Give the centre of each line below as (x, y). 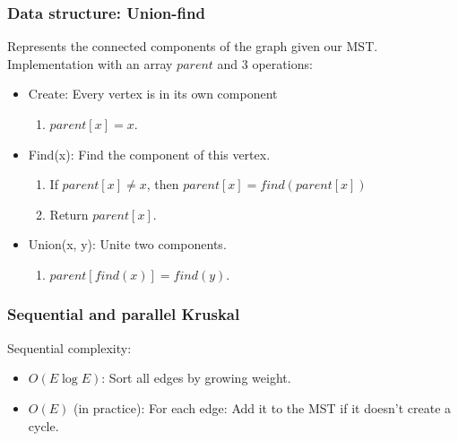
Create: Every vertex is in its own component (153, 94)
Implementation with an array (90, 63)
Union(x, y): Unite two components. (127, 244)
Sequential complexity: (69, 347)
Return (69, 214)
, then (163, 184)
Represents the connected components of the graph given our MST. (193, 46)
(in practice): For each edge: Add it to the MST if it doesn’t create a (262, 407)
